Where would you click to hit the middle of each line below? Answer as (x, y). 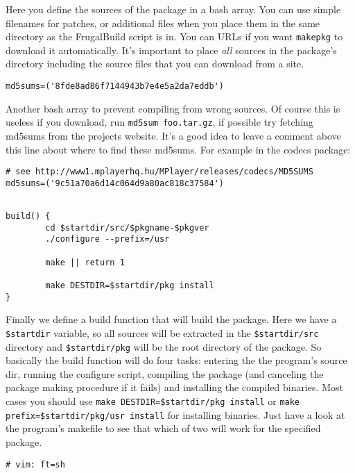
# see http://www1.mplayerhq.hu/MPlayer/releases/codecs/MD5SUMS (159, 172)
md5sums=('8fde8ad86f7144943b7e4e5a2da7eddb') (115, 86)
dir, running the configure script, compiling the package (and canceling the (165, 373)
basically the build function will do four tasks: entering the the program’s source (176, 360)
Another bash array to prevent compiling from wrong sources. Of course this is (173, 108)
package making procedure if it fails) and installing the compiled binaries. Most (174, 387)
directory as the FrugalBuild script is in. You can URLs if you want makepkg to (174, 36)
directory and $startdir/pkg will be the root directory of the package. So (164, 346)
